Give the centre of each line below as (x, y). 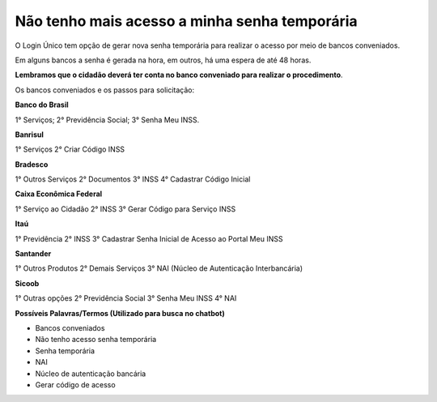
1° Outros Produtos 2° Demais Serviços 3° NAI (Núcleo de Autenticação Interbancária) (159, 268)
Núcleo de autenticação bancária (91, 374)
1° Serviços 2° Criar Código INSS (70, 149)
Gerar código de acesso (76, 384)
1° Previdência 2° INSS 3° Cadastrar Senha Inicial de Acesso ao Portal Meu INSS (149, 238)
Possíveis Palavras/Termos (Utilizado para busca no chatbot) (120, 313)
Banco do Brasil (42, 105)
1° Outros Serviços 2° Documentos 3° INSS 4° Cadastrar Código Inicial (133, 179)
